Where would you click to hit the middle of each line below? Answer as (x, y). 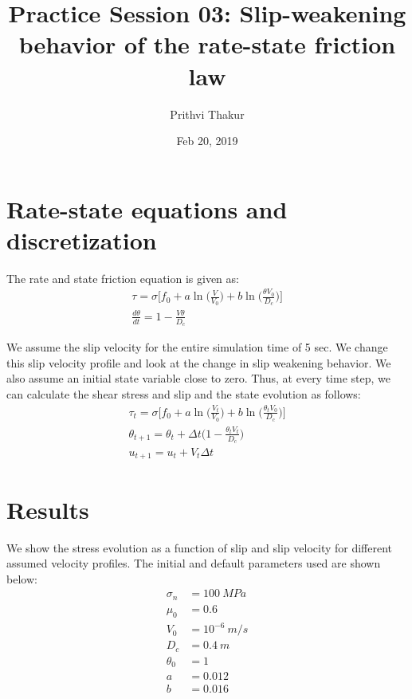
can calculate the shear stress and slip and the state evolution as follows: (184, 393)
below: (22, 578)
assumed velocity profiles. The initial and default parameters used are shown (194, 563)
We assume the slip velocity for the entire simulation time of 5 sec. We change (197, 347)
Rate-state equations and (147, 208)
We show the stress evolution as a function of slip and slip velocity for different (200, 547)
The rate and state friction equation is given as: (123, 278)
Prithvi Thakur (207, 114)
